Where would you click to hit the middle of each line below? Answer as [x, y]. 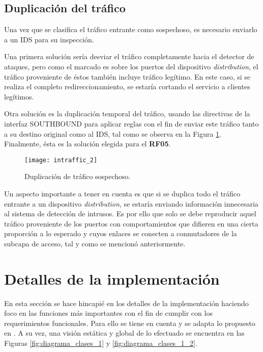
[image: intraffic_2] [61, 160]
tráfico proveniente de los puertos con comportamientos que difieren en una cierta [131, 223]
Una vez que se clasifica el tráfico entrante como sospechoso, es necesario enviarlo [131, 29]
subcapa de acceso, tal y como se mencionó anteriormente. [95, 243]
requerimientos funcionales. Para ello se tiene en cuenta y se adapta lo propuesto [130, 323]
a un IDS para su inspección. [49, 39]
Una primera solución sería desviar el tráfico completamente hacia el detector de [129, 56]
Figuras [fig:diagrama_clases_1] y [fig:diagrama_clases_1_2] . [101, 343]
